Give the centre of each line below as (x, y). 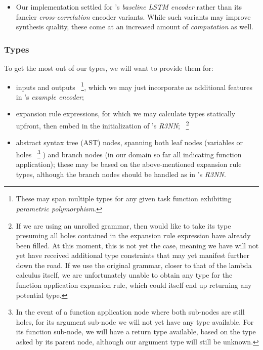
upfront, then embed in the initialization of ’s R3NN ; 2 (102, 125)
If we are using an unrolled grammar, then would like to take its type (123, 225)
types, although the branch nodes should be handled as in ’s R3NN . (121, 174)
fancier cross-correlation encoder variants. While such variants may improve (133, 16)
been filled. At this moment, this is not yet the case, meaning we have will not (137, 245)
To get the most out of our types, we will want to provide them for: (109, 68)
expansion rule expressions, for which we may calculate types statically (126, 114)
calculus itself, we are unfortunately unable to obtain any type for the (124, 275)
